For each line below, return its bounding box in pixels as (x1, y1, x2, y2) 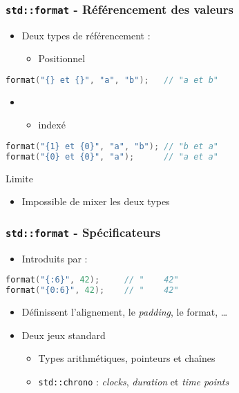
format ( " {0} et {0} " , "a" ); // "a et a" (6, 151, 218, 162)
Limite (6, 171, 33, 185)
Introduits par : (21, 251, 88, 265)
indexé (38, 117, 66, 132)
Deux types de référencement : (21, 28, 151, 42)
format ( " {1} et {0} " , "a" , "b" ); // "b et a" (6, 142, 218, 152)
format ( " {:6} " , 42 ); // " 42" (6, 275, 179, 285)
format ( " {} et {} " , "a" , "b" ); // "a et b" (6, 75, 218, 85)
